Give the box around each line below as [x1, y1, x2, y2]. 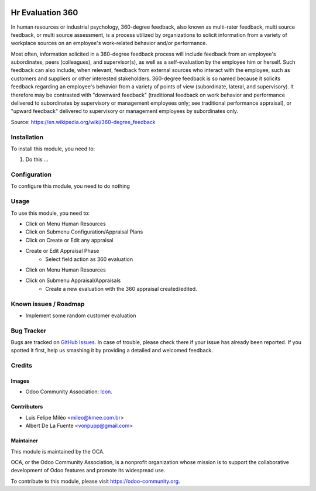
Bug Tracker [11, 327, 47, 335]
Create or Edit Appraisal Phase [25, 248, 99, 255]
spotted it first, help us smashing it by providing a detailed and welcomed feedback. [11, 347, 213, 354]
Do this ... [25, 156, 49, 163]
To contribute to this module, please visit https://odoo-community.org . [11, 478, 181, 485]
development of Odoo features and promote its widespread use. [11, 467, 166, 474]
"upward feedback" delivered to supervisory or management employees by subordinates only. [11, 108, 239, 115]
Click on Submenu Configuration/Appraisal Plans [25, 228, 143, 235]
